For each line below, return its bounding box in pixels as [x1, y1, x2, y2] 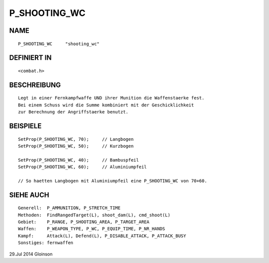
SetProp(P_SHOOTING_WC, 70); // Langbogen [18, 136, 134, 142]
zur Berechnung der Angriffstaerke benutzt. [18, 109, 129, 115]
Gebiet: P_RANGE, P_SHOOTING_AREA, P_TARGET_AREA [18, 219, 149, 225]
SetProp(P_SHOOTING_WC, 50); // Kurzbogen [18, 143, 134, 149]
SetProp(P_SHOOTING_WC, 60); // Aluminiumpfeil [18, 164, 147, 170]
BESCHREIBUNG [9, 81, 61, 89]
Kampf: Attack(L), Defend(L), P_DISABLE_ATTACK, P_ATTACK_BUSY [18, 233, 186, 239]
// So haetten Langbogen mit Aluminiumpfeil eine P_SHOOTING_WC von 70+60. [18, 178, 207, 183]
